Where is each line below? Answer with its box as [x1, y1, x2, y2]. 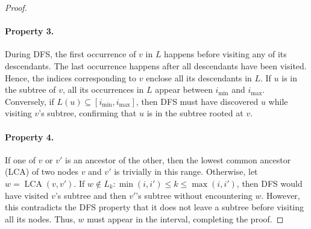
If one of [5, 153, 36, 166]
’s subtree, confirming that [39, 107, 137, 119]
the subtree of [5, 83, 56, 96]
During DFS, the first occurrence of [5, 48, 136, 60]
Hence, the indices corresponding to [5, 71, 137, 84]
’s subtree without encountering [136, 189, 253, 201]
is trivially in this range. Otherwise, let [114, 165, 258, 178]
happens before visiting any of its [164, 48, 287, 60]
